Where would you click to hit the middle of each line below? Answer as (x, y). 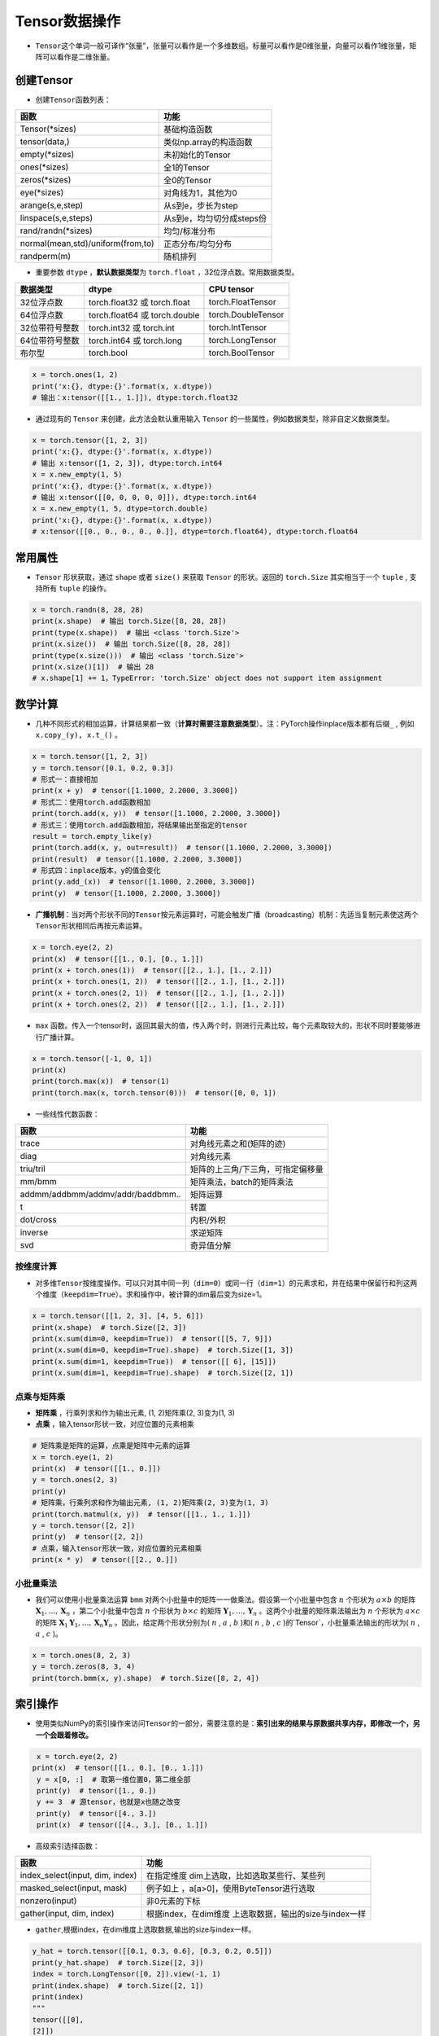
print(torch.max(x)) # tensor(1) (101, 1082)
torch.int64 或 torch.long (135, 340)
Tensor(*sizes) (48, 129)
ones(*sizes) (44, 167)
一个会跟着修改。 (64, 1735)
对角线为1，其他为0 (200, 193)
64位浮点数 (41, 315)
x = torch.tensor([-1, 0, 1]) (92, 1058)
